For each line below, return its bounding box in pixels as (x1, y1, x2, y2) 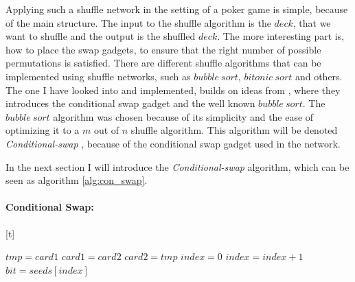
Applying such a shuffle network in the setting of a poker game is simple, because (5, 2, 348, 16)
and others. (295, 69, 343, 83)
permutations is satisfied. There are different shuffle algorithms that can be (5, 56, 321, 70)
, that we (293, 15, 331, 30)
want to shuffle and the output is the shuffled (5, 29, 196, 43)
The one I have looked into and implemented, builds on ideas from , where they (5, 82, 341, 97)
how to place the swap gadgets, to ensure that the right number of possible (5, 42, 321, 56)
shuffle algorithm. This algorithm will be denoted (130, 123, 338, 137)
